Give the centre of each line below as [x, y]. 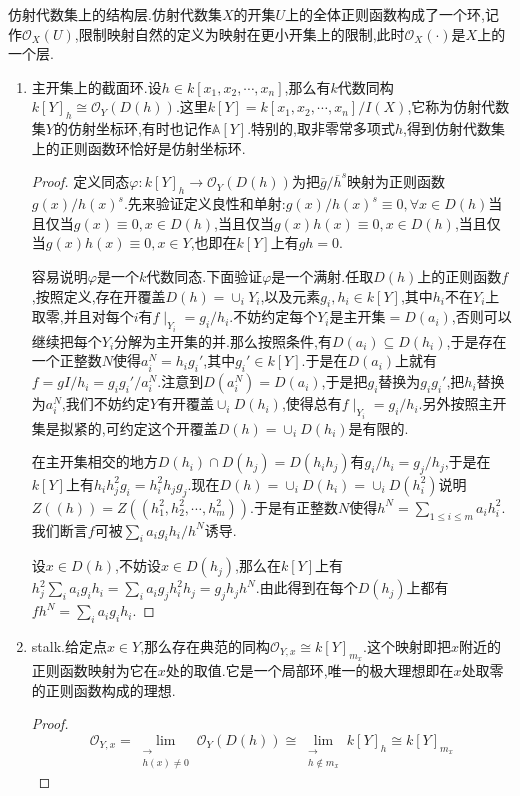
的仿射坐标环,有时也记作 [132, 128]
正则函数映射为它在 [94, 670]
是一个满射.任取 [322, 275]
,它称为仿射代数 [458, 106]
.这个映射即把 [407, 645]
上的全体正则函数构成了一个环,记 [392, 14]
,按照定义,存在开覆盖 [98, 295]
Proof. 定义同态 [80, 181]
